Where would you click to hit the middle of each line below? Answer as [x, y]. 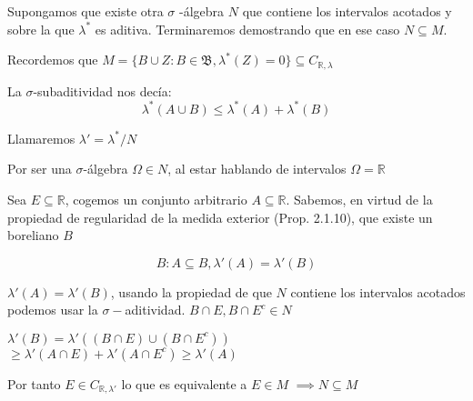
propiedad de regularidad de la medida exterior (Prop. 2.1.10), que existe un [220, 217]
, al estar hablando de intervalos [257, 169]
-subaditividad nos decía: [102, 90]
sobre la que [41, 29]
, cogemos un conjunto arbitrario [156, 199]
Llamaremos [41, 138]
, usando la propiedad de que [191, 291]
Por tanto [34, 383]
